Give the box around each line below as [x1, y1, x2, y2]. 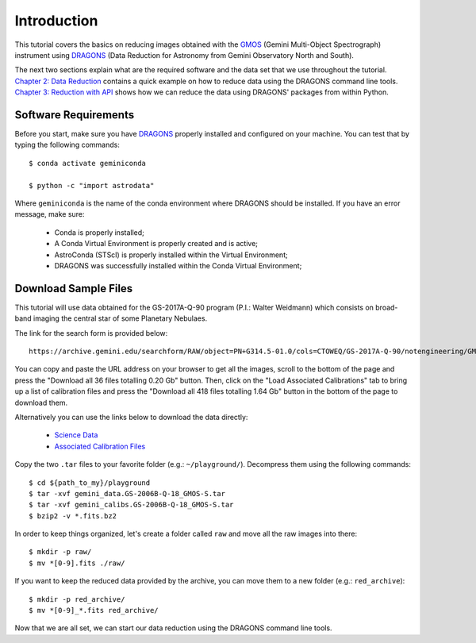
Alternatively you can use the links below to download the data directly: [14, 412, 248, 422]
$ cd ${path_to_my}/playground [29, 478, 151, 487]
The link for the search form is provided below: [14, 328, 168, 337]
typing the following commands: [14, 140, 121, 150]
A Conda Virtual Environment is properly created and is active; [54, 239, 258, 248]
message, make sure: [14, 210, 85, 219]
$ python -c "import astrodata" [29, 181, 155, 190]
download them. [14, 398, 68, 407]
